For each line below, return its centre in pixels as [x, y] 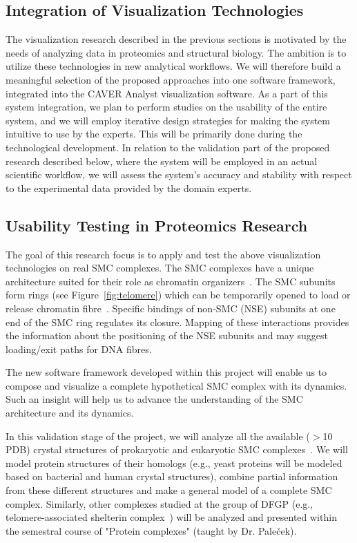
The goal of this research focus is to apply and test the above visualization [163, 254]
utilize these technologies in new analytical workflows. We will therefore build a [173, 66]
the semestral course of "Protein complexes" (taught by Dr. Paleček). [151, 530]
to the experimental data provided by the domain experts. [129, 188]
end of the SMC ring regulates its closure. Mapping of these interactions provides [177, 322]
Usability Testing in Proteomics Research [157, 225]
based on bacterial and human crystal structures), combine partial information [172, 476]
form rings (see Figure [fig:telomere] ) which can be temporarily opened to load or [178, 295]
